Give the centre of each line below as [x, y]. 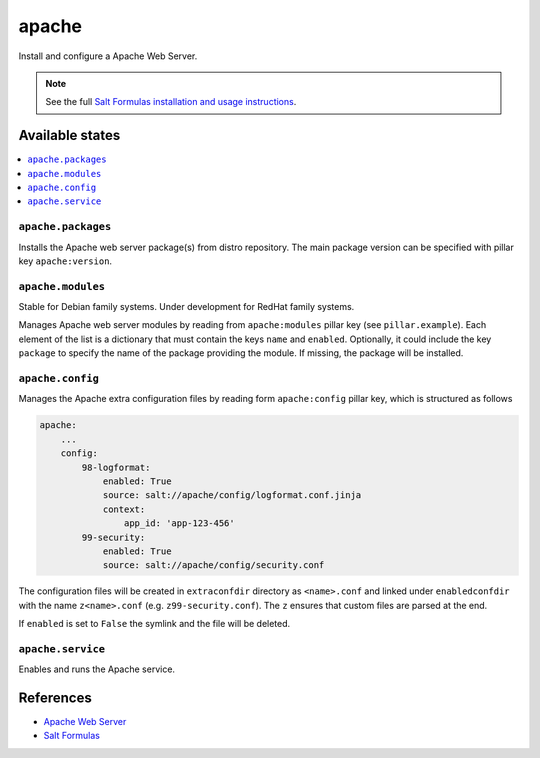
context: [124, 509]
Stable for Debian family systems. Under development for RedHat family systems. [186, 307]
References [55, 698]
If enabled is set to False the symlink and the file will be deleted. [154, 624]
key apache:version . [65, 261]
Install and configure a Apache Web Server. [108, 56]
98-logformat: [116, 467]
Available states [69, 135]
